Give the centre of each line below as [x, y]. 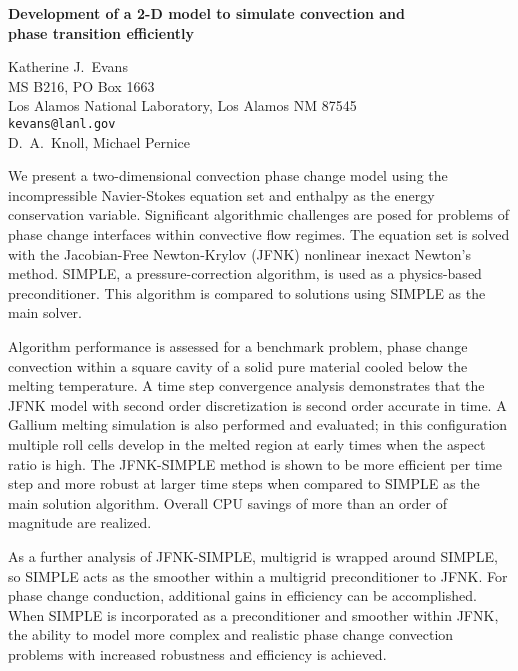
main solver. [45, 312]
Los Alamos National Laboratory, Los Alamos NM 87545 [182, 105]
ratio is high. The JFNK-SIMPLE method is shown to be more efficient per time [255, 463]
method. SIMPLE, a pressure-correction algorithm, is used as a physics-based [245, 273]
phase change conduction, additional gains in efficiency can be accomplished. [242, 595]
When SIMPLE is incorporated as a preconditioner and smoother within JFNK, [253, 614]
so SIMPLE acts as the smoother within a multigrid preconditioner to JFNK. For [258, 575]
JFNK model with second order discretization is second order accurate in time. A [257, 404]
